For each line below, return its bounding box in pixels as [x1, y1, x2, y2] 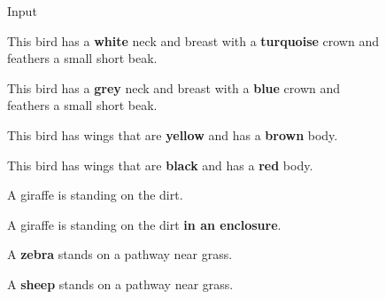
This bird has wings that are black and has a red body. [7, 155, 313, 174]
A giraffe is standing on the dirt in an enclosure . [7, 215, 282, 233]
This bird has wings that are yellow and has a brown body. [7, 125, 338, 144]
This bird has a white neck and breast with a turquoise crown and [7, 31, 379, 50]
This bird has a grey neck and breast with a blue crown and [7, 78, 341, 97]
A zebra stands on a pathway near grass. [7, 245, 233, 264]
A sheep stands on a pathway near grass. [7, 274, 234, 293]
